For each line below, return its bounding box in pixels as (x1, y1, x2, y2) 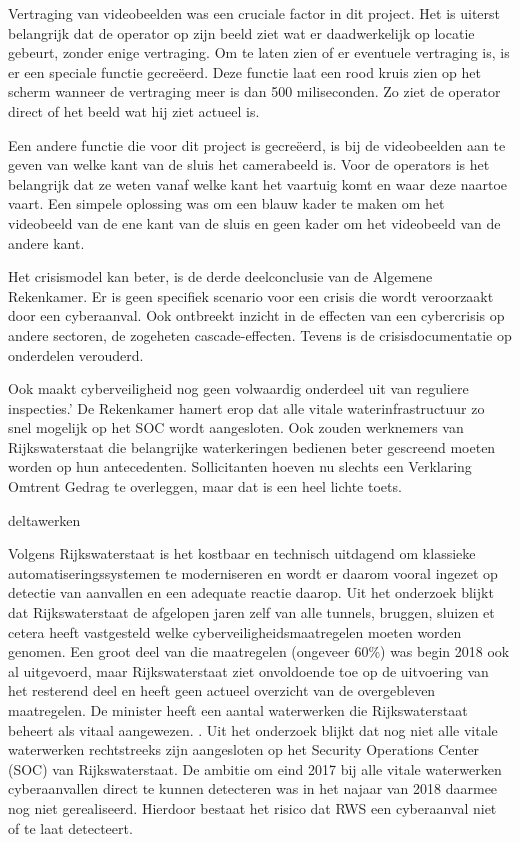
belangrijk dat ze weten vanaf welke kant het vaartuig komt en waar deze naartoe (8, 173, 508, 194)
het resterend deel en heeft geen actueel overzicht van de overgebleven (8, 680, 436, 701)
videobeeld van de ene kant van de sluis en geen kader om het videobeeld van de (8, 212, 501, 233)
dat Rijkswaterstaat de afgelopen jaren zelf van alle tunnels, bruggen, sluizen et (8, 602, 495, 623)
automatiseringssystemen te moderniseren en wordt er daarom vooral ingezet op (8, 562, 498, 583)
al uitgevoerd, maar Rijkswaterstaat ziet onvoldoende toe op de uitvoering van (8, 660, 489, 681)
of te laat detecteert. (8, 817, 133, 838)
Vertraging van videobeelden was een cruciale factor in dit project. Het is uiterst (8, 3, 501, 23)
